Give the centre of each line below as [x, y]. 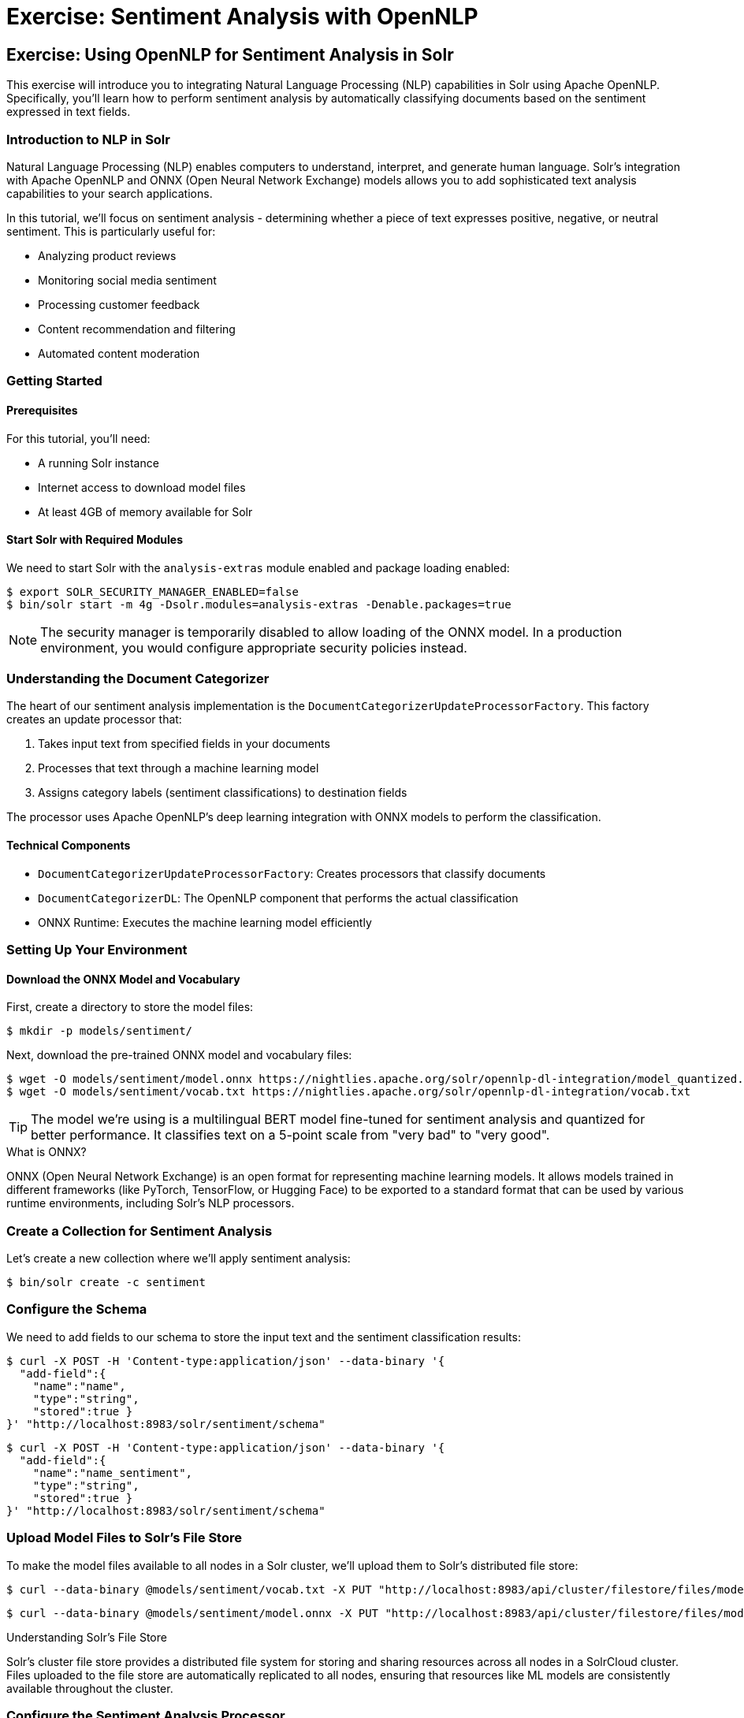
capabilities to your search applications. [110, 193]
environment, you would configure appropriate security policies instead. [254, 647]
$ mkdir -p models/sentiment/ [100, 1031]
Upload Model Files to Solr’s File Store [124, 1538]
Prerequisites [42, 410]
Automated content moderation [119, 353]
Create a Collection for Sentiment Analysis [139, 1231]
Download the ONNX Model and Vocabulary [123, 979]
